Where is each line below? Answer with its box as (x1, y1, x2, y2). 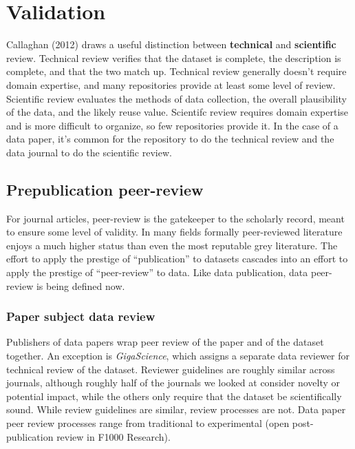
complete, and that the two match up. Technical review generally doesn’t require (6, 64, 347, 79)
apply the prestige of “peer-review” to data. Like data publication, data (6, 265, 308, 280)
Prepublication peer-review (6, 178, 204, 200)
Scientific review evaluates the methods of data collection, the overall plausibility (6, 91, 347, 105)
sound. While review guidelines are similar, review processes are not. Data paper (6, 402, 346, 417)
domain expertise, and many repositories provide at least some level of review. (6, 77, 336, 92)
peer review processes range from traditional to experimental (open (6, 416, 290, 430)
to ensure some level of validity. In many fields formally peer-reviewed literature (6, 224, 343, 239)
